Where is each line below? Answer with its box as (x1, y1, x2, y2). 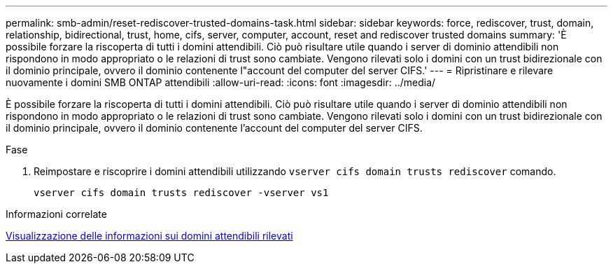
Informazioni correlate (6, 208, 107, 220)
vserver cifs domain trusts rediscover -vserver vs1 (34, 187, 329, 198)
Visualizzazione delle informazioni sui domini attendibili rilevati (6, 230, 293, 242)
